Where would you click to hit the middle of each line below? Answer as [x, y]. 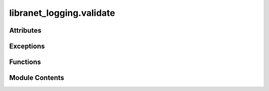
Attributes [25, 30]
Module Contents [37, 78]
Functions [25, 62]
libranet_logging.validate [62, 13]
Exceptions [27, 46]
